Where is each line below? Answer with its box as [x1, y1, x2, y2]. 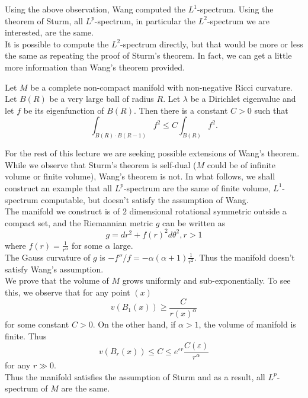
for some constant [5, 318, 69, 330]
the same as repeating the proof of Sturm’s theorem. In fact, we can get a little [5, 49, 292, 62]
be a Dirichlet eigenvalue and [190, 92, 296, 105]
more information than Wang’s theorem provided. [5, 60, 185, 73]
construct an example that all [5, 181, 112, 194]
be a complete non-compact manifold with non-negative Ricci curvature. [30, 81, 293, 93]
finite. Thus [5, 329, 47, 342]
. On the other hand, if [92, 318, 176, 330]
